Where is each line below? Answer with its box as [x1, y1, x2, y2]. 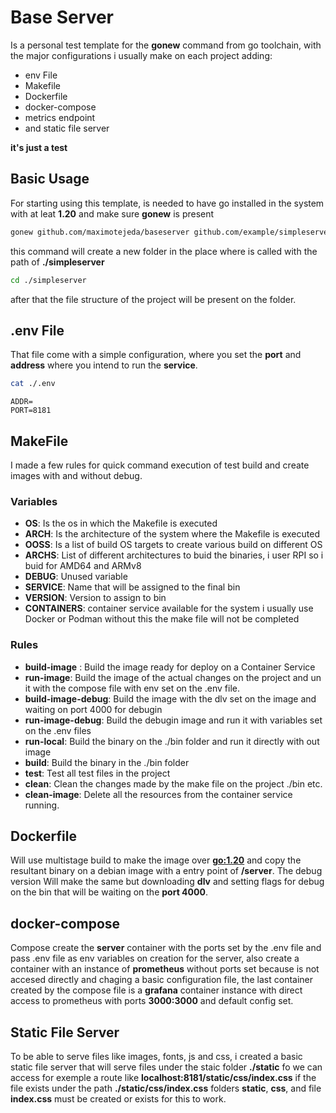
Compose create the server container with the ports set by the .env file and [10, 942, 322, 954]
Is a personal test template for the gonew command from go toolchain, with [10, 39, 322, 51]
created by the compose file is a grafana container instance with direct [10, 984, 303, 996]
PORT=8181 [10, 406, 52, 416]
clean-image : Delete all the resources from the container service [24, 788, 293, 800]
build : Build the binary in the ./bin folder [24, 756, 190, 768]
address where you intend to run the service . [10, 359, 198, 371]
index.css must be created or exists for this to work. [10, 1093, 227, 1105]
